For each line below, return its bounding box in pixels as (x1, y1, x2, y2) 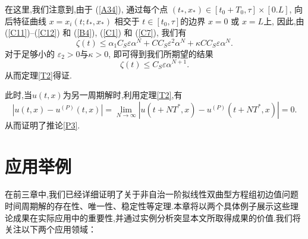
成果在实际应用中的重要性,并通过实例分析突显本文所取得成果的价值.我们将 (12, 211, 301, 224)
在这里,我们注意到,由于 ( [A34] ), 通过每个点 (5, 3, 168, 15)
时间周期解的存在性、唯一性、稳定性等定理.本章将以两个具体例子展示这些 (5, 200, 290, 212)
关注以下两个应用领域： (5, 223, 96, 235)
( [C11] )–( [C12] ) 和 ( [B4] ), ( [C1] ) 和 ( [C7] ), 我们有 (5, 26, 187, 39)
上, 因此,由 (263, 14, 304, 27)
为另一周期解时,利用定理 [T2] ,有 (62, 89, 183, 101)
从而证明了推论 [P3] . (5, 118, 80, 131)
